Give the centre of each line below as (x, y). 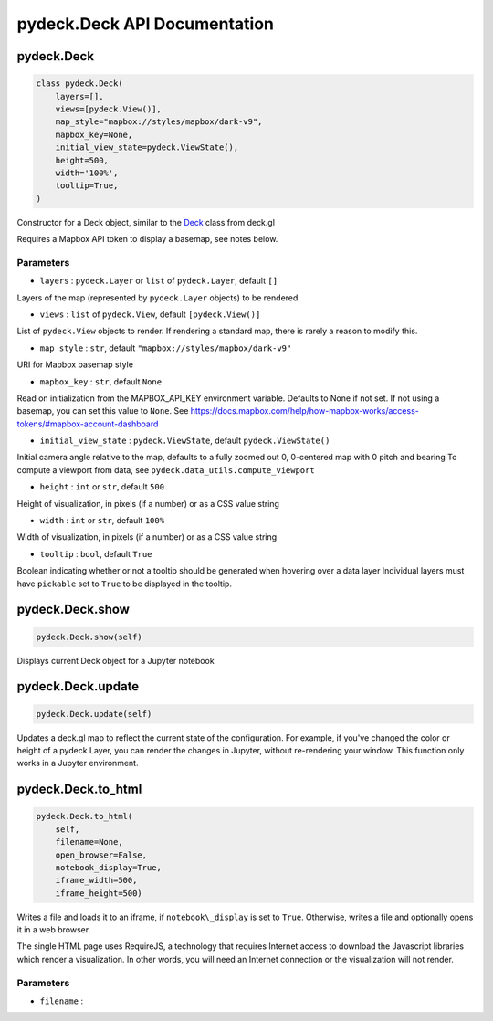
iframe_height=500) (99, 893)
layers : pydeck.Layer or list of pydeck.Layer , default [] (159, 281)
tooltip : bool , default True (96, 553)
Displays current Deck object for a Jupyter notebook (115, 660)
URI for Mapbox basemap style (75, 364)
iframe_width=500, (96, 880)
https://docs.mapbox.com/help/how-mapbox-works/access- (304, 411)
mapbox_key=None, (94, 134)
